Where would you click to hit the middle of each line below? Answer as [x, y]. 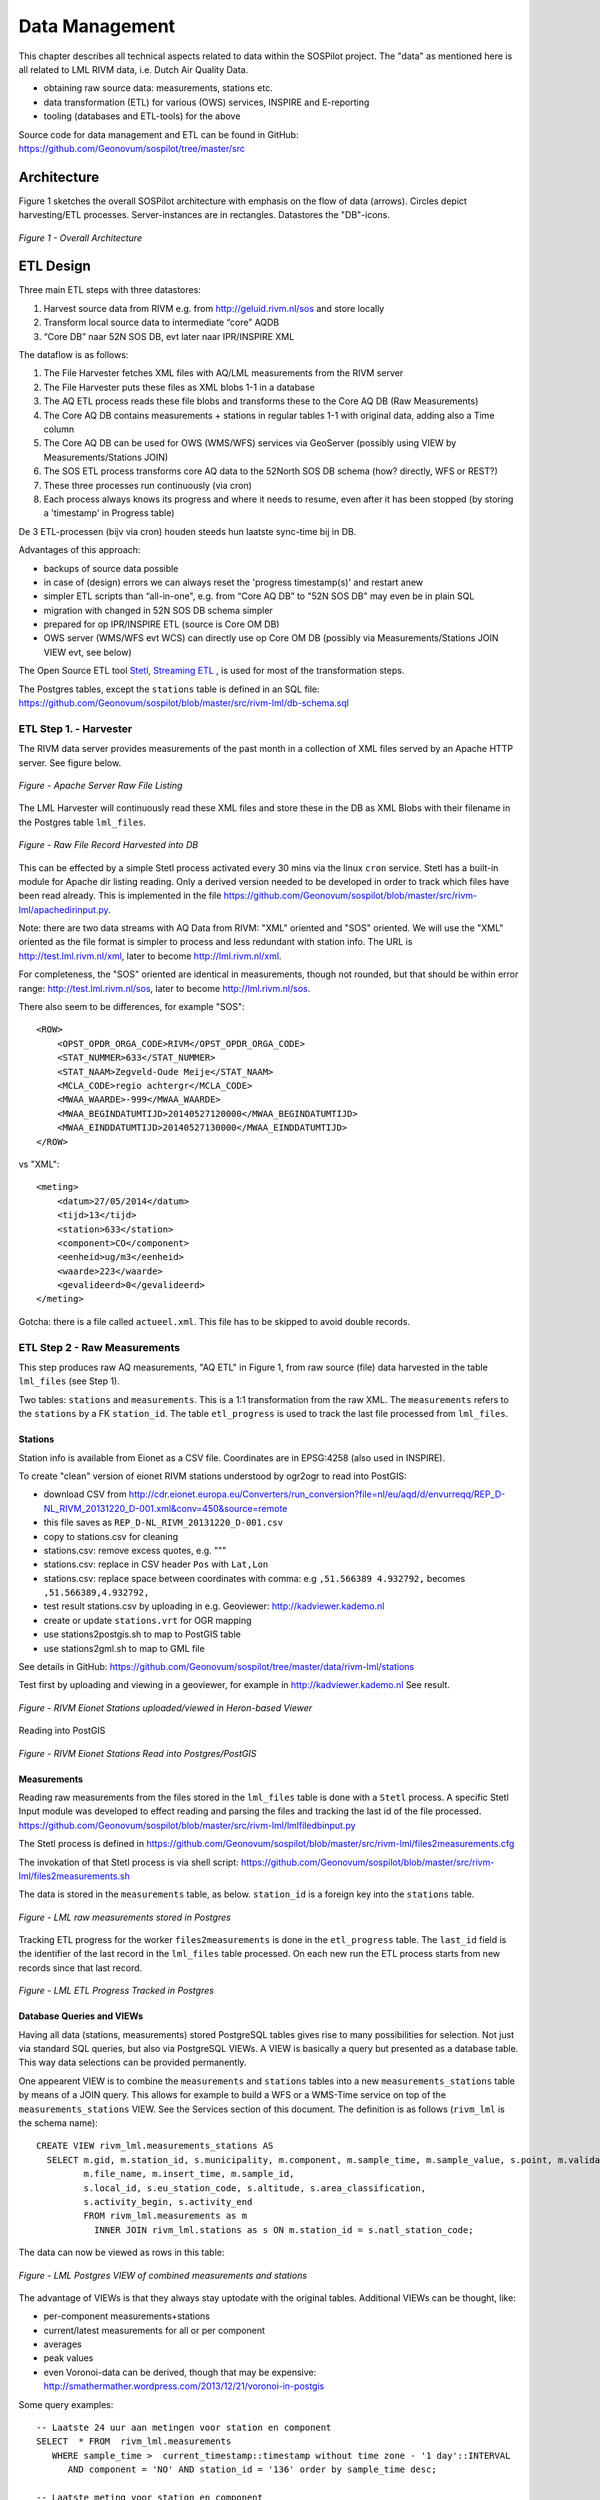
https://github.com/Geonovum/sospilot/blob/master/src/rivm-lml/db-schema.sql [184, 703]
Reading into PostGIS [62, 1731]
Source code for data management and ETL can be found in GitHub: [158, 134]
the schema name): [58, 2123]
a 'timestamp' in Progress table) [109, 513]
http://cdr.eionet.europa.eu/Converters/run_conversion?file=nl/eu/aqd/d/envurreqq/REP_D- [317, 1494]
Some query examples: [66, 2404]
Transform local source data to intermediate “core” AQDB [161, 322]
